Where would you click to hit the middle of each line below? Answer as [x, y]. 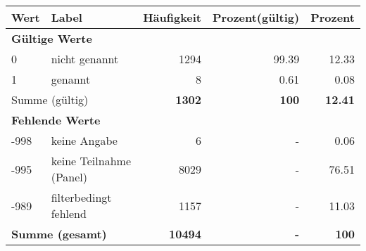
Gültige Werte [52, 38]
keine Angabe [84, 140]
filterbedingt [81, 197]
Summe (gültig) [50, 99]
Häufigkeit [172, 17]
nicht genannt [85, 59]
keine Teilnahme [91, 161]
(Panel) [69, 177]
